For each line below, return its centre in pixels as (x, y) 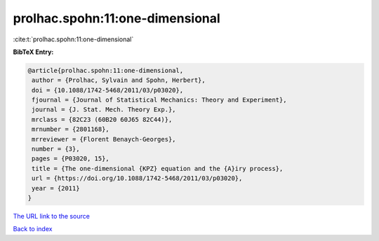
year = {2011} (56, 188)
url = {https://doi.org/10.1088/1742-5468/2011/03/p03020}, (137, 178)
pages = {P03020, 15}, (71, 159)
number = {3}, (56, 149)
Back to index (33, 229)
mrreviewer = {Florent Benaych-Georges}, (104, 139)
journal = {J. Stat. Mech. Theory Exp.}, (104, 110)
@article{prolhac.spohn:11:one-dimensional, (106, 70)
